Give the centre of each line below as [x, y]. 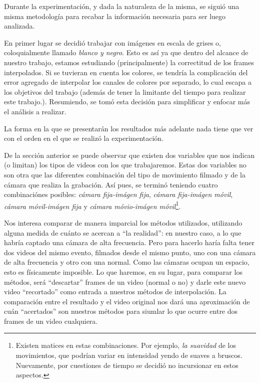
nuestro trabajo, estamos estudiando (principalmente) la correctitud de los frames [129, 62]
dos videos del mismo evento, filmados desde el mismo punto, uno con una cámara [130, 252]
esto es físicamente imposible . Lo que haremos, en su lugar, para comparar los [123, 271]
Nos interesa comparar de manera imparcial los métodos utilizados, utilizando [123, 222]
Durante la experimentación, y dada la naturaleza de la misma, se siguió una [122, 6]
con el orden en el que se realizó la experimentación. [84, 138]
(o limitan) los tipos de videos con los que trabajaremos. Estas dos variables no [125, 165]
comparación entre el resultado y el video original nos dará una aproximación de [127, 301]
